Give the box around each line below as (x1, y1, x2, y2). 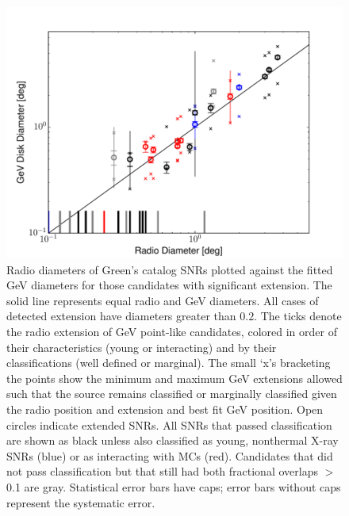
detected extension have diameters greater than (6, 308, 236, 324)
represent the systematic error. (6, 494, 155, 510)
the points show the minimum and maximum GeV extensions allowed (6, 369, 343, 386)
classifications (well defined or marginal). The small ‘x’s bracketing (6, 354, 331, 371)
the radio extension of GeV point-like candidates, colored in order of (6, 323, 337, 339)
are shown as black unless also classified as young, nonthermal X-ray (6, 432, 339, 449)
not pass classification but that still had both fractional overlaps (6, 463, 318, 480)
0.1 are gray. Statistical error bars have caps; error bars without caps (6, 478, 341, 495)
